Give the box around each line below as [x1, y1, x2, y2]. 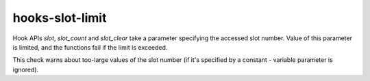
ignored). [12, 65, 39, 74]
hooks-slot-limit [12, 10, 107, 25]
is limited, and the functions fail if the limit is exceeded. [12, 43, 168, 51]
